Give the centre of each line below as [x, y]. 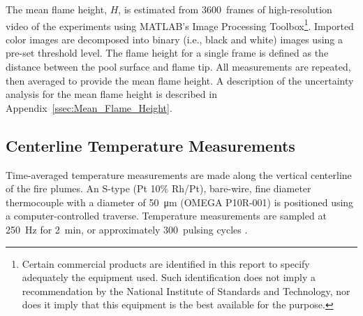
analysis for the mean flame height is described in [111, 94]
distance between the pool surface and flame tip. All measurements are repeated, [178, 67]
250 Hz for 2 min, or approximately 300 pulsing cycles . [127, 229]
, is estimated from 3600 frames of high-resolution [225, 9]
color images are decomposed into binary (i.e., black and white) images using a [175, 39]
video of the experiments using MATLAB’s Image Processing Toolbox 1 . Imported [180, 24]
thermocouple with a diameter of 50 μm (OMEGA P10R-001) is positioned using [180, 202]
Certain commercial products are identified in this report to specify [166, 263]
